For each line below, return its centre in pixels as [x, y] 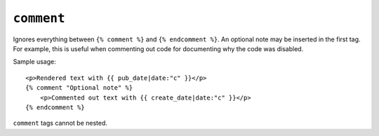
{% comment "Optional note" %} [79, 88]
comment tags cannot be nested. [60, 123]
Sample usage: [34, 62]
